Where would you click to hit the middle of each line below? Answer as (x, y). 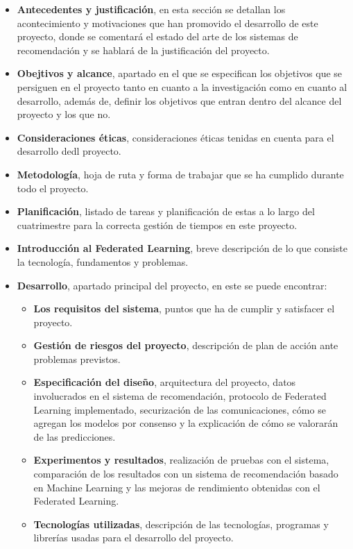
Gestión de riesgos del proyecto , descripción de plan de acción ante (186, 345)
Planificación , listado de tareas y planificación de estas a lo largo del (166, 211)
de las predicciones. (75, 436)
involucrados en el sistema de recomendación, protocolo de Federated (180, 396)
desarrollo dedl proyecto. (69, 151)
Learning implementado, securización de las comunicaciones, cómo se (180, 409)
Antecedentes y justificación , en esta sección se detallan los (151, 9)
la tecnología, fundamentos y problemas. (103, 261)
